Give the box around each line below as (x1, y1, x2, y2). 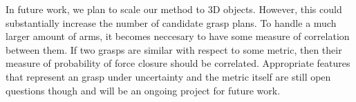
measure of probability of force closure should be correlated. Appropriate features (6, 56, 350, 70)
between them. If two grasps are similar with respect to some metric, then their (6, 42, 342, 57)
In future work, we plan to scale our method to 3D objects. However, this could (6, 2, 342, 16)
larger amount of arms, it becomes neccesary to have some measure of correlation (6, 29, 350, 43)
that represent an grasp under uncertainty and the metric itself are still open (6, 69, 331, 83)
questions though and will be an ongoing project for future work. (6, 83, 281, 97)
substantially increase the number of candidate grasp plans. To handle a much (6, 15, 337, 30)
